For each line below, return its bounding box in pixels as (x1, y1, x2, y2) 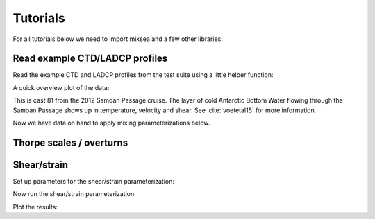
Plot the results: (12, 202, 58, 211)
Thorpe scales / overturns (12, 137, 128, 148)
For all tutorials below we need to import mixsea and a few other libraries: (12, 35, 224, 43)
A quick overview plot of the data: (12, 83, 110, 91)
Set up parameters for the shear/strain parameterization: (12, 177, 175, 185)
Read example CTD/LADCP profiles (12, 53, 168, 64)
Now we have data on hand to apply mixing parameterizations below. (12, 119, 210, 128)
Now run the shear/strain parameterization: (12, 190, 136, 198)
